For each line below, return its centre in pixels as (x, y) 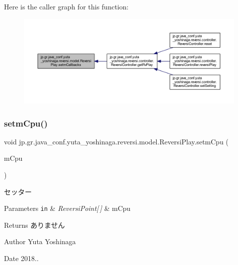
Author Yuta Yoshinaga (40, 241)
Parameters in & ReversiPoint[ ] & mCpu (67, 208)
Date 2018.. (21, 258)
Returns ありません (34, 225)
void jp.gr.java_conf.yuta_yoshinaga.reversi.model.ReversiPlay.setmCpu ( (116, 141)
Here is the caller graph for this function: (66, 6)
